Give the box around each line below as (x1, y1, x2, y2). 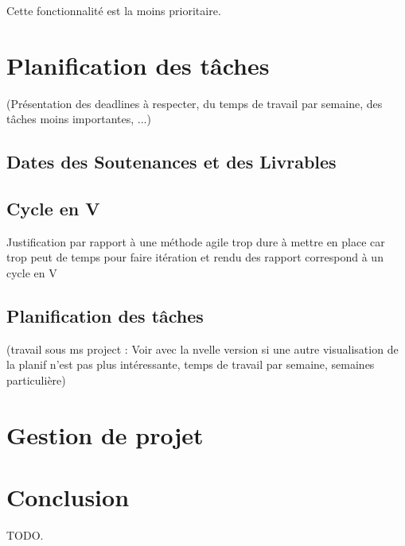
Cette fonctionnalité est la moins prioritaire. (6, 2, 221, 18)
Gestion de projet (6, 418, 204, 451)
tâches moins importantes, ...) (6, 110, 151, 127)
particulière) (6, 372, 66, 389)
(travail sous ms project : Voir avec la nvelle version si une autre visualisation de (6, 340, 399, 357)
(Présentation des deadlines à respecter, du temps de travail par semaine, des (6, 95, 383, 111)
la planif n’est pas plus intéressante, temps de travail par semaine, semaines (6, 356, 375, 373)
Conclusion (6, 481, 130, 513)
